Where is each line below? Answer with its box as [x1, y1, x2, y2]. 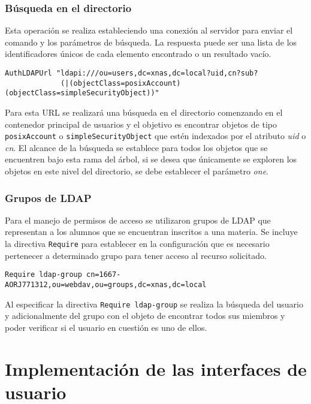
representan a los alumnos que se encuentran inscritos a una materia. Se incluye [5, 225, 298, 238]
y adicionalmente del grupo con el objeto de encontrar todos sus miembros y [5, 309, 285, 322]
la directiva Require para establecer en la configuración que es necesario [5, 237, 270, 249]
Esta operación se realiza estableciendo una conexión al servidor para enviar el [5, 24, 293, 37]
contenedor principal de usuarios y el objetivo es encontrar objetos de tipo [5, 117, 277, 130]
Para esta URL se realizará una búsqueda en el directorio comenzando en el [5, 105, 283, 118]
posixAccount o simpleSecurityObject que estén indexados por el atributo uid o [5, 129, 306, 142]
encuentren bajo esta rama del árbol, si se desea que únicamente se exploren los [5, 153, 297, 165]
